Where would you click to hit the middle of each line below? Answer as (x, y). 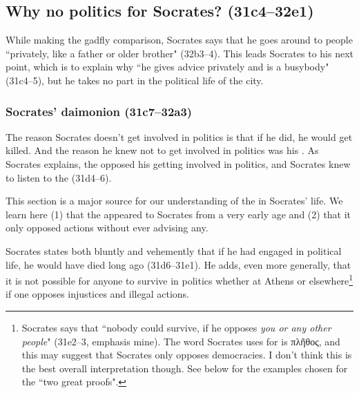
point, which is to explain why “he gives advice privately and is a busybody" (167, 67)
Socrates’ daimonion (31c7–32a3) (99, 111)
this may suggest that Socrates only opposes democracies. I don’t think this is (187, 355)
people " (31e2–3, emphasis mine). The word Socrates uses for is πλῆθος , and (181, 341)
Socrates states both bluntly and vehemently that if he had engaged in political (174, 250)
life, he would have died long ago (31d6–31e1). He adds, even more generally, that (178, 264)
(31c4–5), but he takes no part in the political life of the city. (135, 80)
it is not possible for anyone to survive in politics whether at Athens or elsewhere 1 (179, 279)
